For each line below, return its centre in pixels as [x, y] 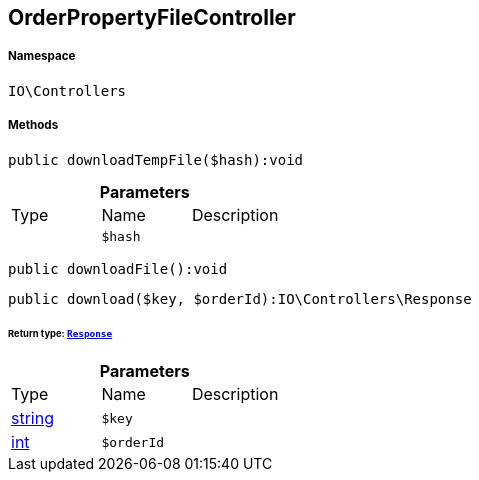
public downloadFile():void [118, 268]
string [32, 418]
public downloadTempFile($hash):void [156, 159]
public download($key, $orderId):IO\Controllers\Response [240, 298]
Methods [33, 125]
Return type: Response [60, 334]
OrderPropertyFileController [152, 17]
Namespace [42, 56]
